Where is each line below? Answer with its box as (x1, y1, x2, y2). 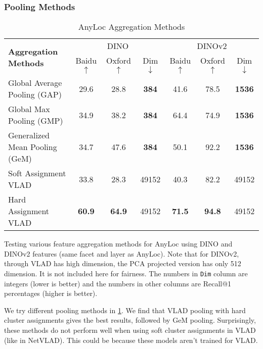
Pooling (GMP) (8, 115, 63, 127)
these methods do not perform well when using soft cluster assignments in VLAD (4, 325, 256, 335)
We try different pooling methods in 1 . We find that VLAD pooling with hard (4, 305, 246, 315)
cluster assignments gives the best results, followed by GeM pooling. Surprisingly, (4, 315, 256, 325)
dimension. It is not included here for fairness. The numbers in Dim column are (4, 268, 248, 278)
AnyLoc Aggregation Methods (78, 21, 185, 33)
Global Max (8, 103, 50, 115)
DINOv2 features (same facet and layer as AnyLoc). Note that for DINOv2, (4, 248, 239, 259)
